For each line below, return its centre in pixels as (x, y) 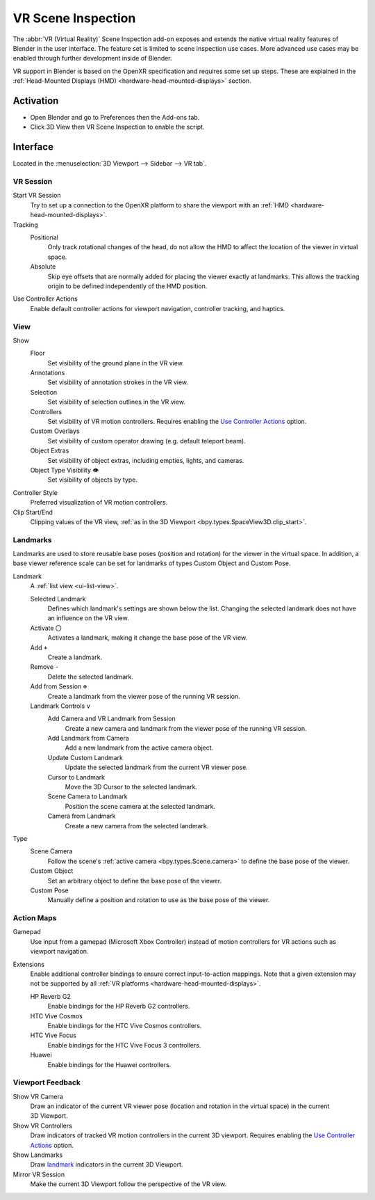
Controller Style (35, 492)
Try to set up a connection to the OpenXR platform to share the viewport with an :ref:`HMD (160, 205)
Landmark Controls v (60, 706)
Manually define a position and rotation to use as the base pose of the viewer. (159, 900)
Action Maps (35, 918)
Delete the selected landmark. (90, 677)
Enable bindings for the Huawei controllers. (109, 1064)
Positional (44, 237)
